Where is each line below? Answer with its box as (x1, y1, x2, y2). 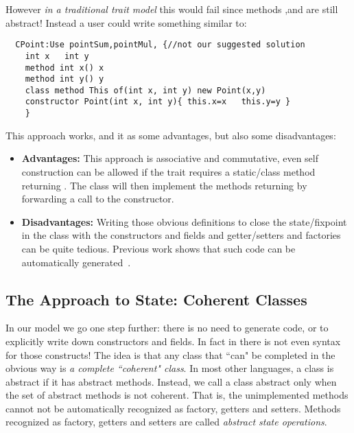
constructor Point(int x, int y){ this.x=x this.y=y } (25, 97, 291, 107)
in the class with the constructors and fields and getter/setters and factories (21, 228, 341, 242)
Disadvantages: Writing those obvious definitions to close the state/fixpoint (21, 214, 347, 229)
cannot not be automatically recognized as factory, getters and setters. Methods (5, 401, 341, 415)
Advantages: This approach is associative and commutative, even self (21, 151, 319, 165)
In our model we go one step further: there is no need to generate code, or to (5, 320, 329, 335)
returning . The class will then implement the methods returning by (21, 178, 307, 192)
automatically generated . (21, 255, 131, 269)
